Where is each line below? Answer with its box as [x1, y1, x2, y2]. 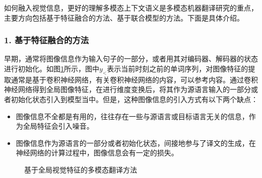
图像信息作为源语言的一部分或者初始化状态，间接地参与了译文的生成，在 [16, 137, 256, 148]
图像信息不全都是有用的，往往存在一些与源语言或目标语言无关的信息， [16, 111, 249, 121]
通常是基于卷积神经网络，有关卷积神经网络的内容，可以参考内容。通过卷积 [11, 74, 258, 84]
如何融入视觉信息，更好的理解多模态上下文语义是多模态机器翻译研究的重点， [4, 3, 258, 13]
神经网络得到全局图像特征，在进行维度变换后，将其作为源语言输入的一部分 [4, 84, 251, 95]
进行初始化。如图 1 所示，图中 [4, 63, 99, 73]
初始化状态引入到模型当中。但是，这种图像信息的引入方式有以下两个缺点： [11, 94, 258, 104]
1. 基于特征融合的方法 [4, 34, 89, 46]
